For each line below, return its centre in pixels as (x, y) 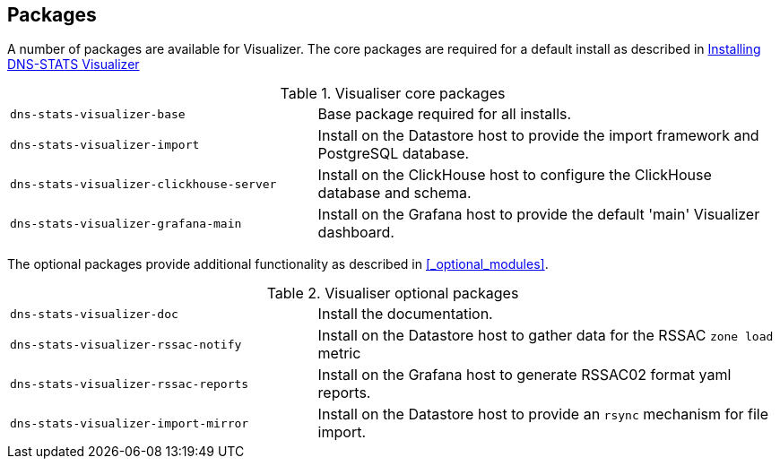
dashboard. (356, 233)
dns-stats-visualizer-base (98, 114)
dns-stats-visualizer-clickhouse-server (143, 184)
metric (339, 354)
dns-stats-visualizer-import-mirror (130, 423)
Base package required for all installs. (445, 114)
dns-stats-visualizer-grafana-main (126, 223)
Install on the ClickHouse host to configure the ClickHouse (515, 175)
